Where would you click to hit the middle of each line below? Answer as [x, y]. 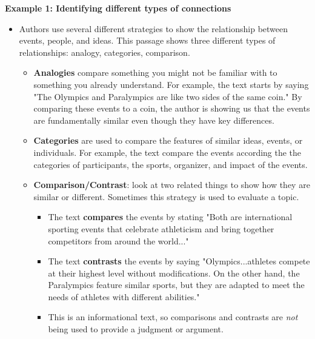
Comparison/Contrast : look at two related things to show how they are [172, 185]
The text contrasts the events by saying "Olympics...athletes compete [179, 261]
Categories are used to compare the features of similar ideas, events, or [168, 140]
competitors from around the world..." [118, 240]
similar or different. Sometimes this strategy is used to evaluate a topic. [166, 196]
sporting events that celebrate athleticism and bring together [161, 228]
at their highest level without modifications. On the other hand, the [174, 273]
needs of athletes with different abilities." [124, 296]
